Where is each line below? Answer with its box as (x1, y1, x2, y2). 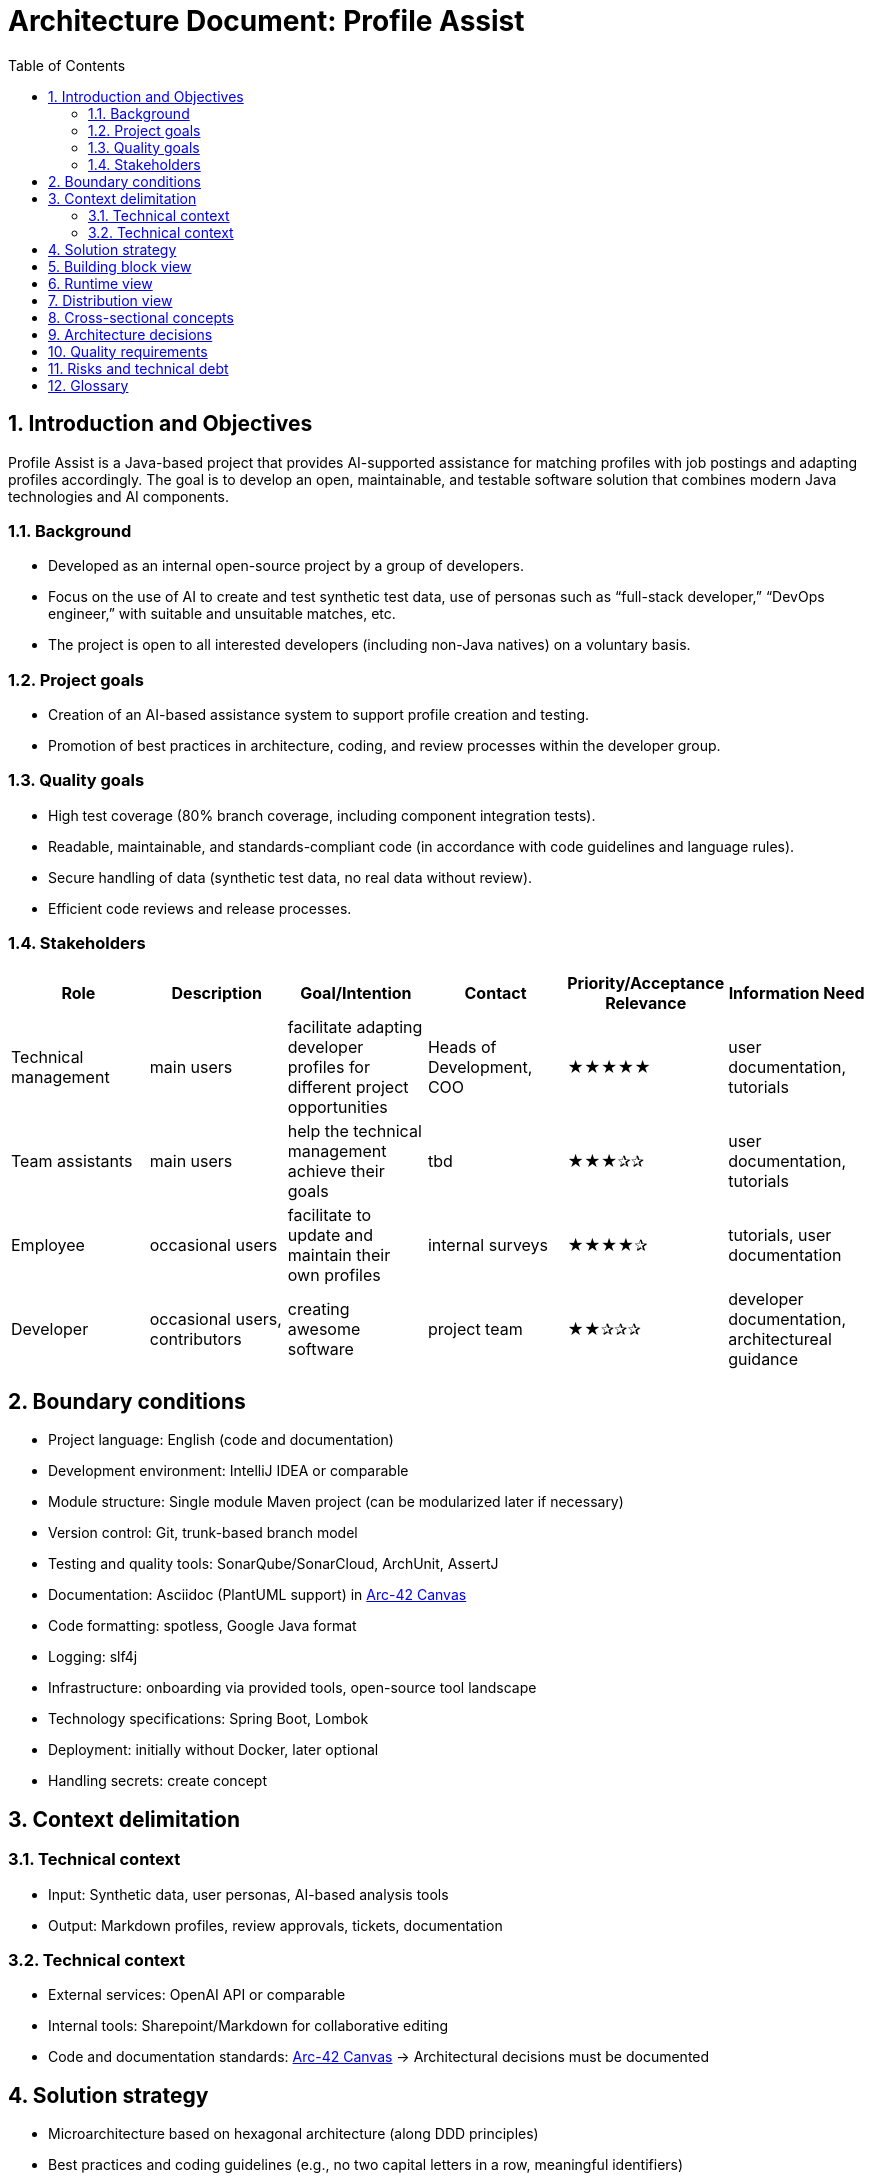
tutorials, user (728, 1224, 832, 1245)
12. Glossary (48, 376, 129, 394)
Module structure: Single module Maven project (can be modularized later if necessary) (48, 1493, 624, 1511)
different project (287, 1076, 409, 1097)
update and (287, 1224, 373, 1245)
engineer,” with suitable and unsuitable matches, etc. (48, 605, 396, 623)
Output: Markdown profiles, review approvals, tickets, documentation (48, 1916, 503, 1934)
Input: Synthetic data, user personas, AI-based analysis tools (48, 1885, 449, 1903)
